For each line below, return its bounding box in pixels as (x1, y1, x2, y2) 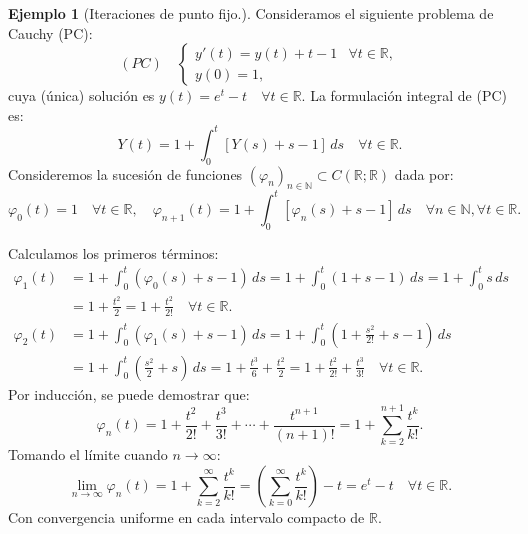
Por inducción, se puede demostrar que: (8, 383, 250, 404)
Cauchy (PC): (8, 22, 93, 43)
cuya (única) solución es (8, 85, 155, 106)
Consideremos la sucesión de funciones (8, 163, 243, 184)
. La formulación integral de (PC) (301, 85, 508, 106)
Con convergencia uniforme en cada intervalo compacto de (8, 507, 365, 527)
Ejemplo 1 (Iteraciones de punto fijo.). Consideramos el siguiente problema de (8, 3, 494, 23)
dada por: (394, 163, 454, 184)
